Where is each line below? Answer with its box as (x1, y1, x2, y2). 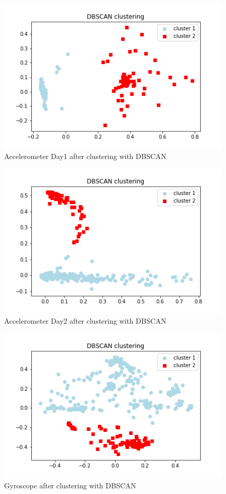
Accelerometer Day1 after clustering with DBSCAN (4, 151, 166, 162)
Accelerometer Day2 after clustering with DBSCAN (4, 315, 166, 326)
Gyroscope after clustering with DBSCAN (4, 480, 137, 490)
